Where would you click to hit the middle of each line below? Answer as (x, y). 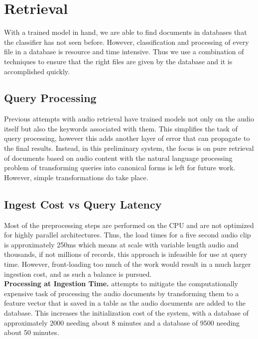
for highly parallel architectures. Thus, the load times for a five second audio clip (128, 235)
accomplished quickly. (37, 71)
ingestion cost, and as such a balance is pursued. (78, 274)
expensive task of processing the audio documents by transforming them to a (122, 293)
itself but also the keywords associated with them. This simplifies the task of (121, 128)
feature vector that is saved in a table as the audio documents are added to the (125, 303)
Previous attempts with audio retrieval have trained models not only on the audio (129, 119)
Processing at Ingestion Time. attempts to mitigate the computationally (121, 283)
